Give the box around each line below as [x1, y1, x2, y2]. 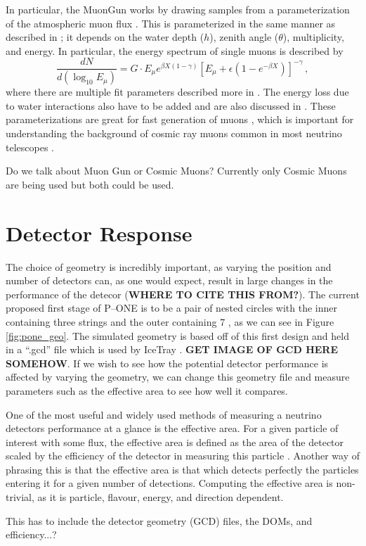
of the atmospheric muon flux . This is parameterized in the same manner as [6, 15, 336, 30]
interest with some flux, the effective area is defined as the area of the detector [6, 434, 344, 449]
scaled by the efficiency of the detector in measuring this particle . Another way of [6, 448, 360, 463]
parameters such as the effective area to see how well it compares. [6, 383, 288, 398]
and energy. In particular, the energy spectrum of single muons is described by [6, 43, 344, 58]
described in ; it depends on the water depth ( [6, 30, 204, 44]
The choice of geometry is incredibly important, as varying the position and [6, 259, 332, 274]
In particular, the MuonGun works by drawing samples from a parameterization [6, 2, 350, 16]
